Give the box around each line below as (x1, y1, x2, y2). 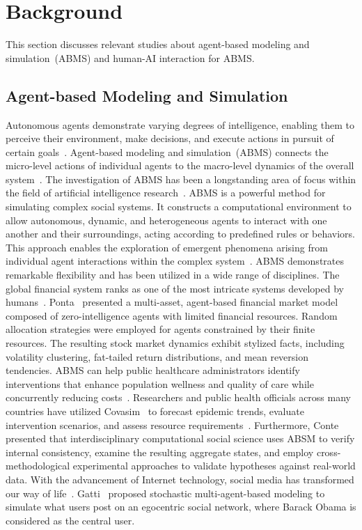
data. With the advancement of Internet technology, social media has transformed (6, 471, 354, 486)
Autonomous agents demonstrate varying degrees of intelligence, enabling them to (6, 117, 354, 132)
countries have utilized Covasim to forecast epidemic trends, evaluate (6, 403, 304, 418)
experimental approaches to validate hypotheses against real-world (72, 458, 356, 473)
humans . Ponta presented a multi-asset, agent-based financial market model (6, 295, 338, 309)
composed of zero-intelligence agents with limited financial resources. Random (6, 308, 338, 322)
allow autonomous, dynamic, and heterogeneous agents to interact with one (6, 212, 327, 227)
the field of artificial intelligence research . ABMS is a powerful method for (6, 185, 326, 200)
